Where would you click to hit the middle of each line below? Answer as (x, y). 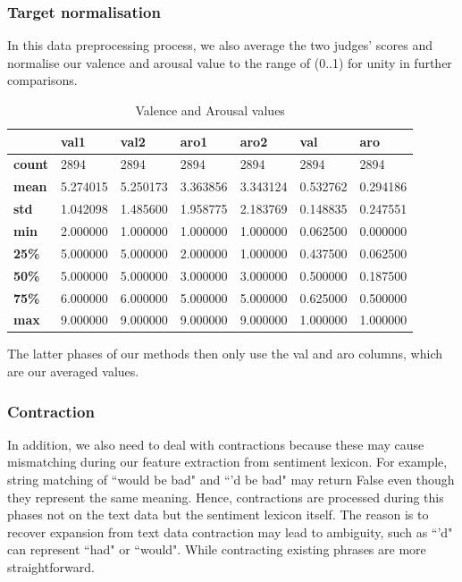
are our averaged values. (73, 371)
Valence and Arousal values (210, 110)
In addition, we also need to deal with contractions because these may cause (216, 444)
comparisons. (42, 80)
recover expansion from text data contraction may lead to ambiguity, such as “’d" (230, 531)
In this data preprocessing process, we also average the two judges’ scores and (220, 45)
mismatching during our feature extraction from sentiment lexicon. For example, (227, 462)
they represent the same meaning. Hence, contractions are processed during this (226, 497)
